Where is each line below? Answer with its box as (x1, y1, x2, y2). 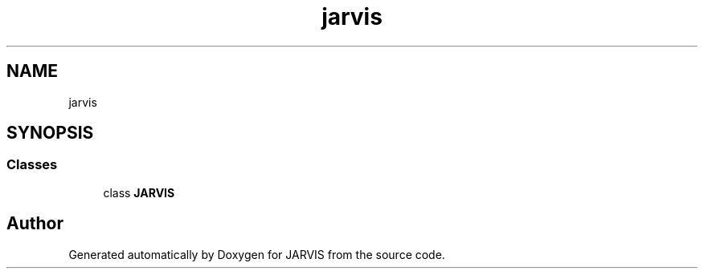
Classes (6, 156, 58, 173)
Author (6, 213, 63, 234)
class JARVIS (103, 185, 175, 200)
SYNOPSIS (6, 123, 94, 144)
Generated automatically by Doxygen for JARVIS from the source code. (68, 247, 445, 261)
